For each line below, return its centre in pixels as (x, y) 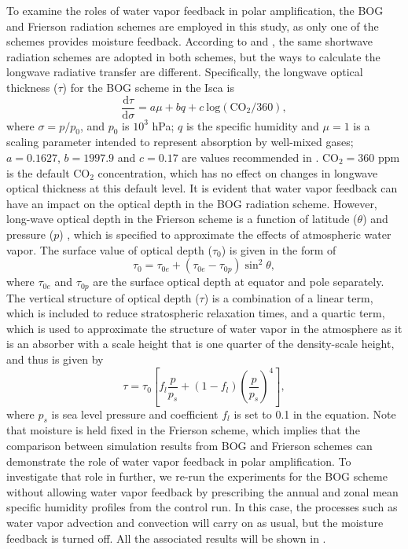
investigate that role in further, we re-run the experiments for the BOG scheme (197, 476)
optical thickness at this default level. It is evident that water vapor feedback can (202, 188)
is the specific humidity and (252, 125)
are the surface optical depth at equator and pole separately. (239, 282)
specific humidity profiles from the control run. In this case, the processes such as (202, 507)
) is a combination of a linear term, (289, 297)
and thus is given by (55, 359)
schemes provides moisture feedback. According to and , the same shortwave (190, 41)
